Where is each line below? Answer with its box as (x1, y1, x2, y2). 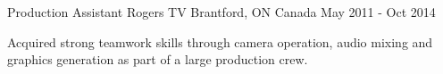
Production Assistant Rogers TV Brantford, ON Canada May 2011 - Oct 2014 (7, 3, 436, 21)
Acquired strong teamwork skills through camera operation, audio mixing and (7, 32, 433, 51)
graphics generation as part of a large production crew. (7, 50, 308, 69)
